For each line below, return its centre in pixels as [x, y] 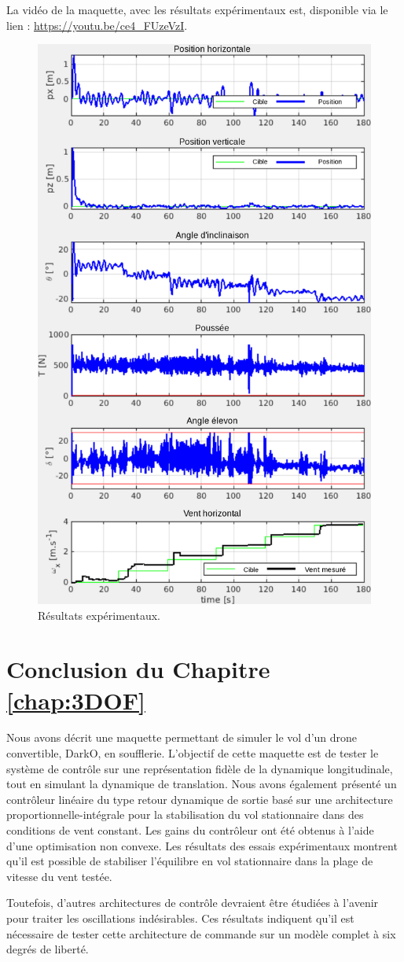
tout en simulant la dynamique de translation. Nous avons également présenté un [202, 784]
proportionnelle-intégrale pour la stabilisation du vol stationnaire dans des [185, 815]
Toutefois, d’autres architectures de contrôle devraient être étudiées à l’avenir [193, 903]
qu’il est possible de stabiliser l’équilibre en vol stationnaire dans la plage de [190, 861]
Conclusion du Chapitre [138, 669]
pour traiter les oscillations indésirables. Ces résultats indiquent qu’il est [180, 918]
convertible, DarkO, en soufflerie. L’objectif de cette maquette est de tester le [193, 753]
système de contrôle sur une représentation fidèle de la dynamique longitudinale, [200, 768]
